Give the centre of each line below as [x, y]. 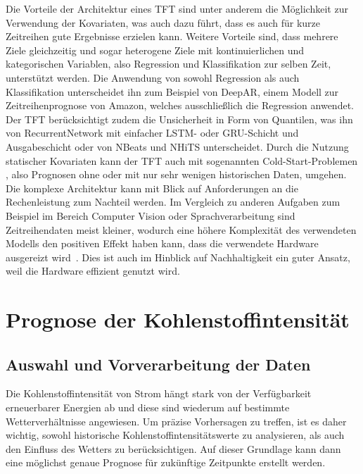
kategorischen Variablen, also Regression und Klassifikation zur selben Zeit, [168, 64]
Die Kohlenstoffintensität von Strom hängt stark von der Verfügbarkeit [159, 393]
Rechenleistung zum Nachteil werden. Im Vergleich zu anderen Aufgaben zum [173, 202]
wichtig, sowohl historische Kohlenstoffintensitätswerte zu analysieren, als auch [175, 435]
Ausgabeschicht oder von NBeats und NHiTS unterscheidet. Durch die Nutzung [177, 146]
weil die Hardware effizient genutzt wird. [93, 271]
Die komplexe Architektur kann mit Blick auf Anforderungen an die [152, 188]
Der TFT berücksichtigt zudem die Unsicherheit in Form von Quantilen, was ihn [179, 119]
